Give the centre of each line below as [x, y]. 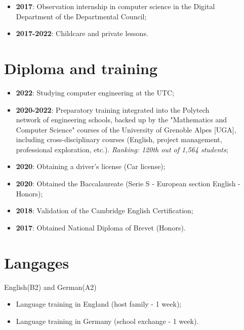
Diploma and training [81, 68]
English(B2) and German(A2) [50, 287]
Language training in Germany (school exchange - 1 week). [107, 321]
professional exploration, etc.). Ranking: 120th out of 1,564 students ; [122, 149]
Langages [37, 262]
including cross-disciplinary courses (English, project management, [119, 139]
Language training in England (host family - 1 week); [99, 304]
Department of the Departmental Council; [81, 16]
